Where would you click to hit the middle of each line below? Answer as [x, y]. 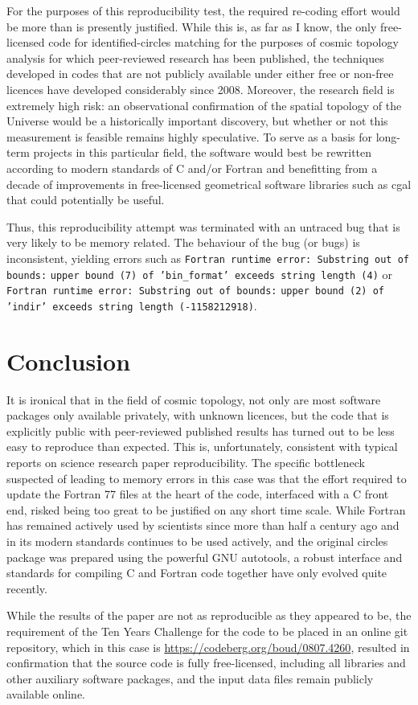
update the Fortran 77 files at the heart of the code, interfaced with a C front [198, 494]
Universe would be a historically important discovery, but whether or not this [197, 121]
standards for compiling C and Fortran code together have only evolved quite [197, 573]
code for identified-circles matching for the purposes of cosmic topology [223, 42]
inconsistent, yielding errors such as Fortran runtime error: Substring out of [208, 258]
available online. [46, 694]
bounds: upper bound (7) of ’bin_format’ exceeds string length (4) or [200, 274]
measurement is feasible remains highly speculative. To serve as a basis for [190, 136]
